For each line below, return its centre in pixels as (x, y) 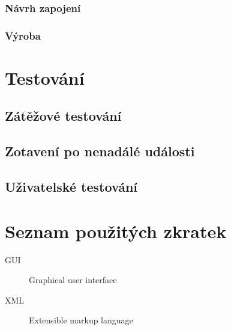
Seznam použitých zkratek (116, 231)
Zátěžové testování (63, 116)
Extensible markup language (81, 320)
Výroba (23, 35)
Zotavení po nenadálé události (100, 151)
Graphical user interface (73, 280)
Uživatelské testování (71, 187)
